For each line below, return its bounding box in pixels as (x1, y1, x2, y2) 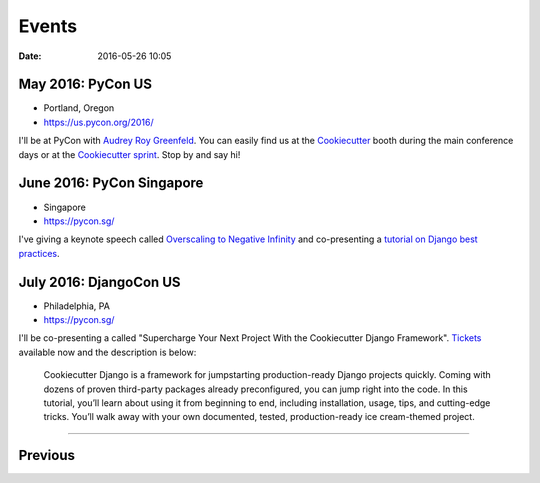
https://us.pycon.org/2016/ (43, 116, 154, 128)
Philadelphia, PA (43, 300, 110, 312)
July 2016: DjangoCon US (18, 273, 181, 290)
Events (18, 15, 78, 37)
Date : (18, 50, 42, 62)
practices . (18, 247, 60, 259)
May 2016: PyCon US (18, 76, 152, 93)
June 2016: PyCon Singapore (18, 175, 204, 192)
